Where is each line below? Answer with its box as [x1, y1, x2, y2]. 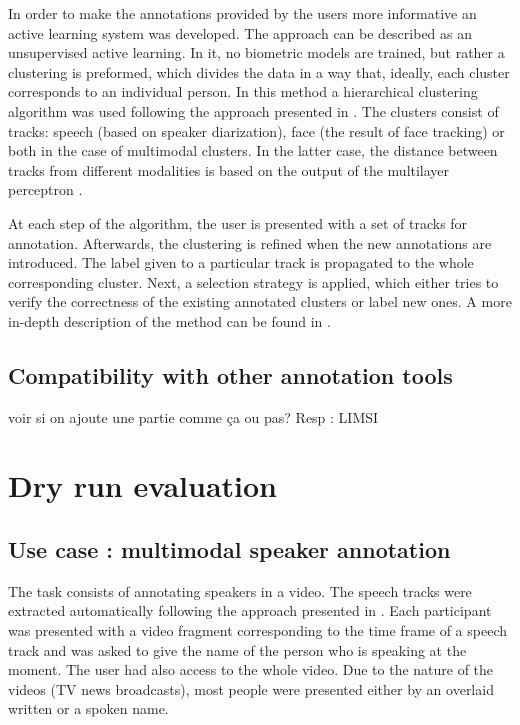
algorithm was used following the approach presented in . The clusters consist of [8, 100, 499, 121]
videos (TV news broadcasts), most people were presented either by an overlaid [8, 678, 494, 699]
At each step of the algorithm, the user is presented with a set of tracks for [8, 212, 468, 233]
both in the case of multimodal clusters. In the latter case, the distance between [8, 140, 498, 161]
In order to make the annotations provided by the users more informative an [8, 3, 477, 23]
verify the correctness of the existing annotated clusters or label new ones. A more [8, 291, 512, 312]
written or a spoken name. [8, 698, 169, 719]
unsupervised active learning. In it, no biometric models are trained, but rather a [8, 42, 505, 63]
